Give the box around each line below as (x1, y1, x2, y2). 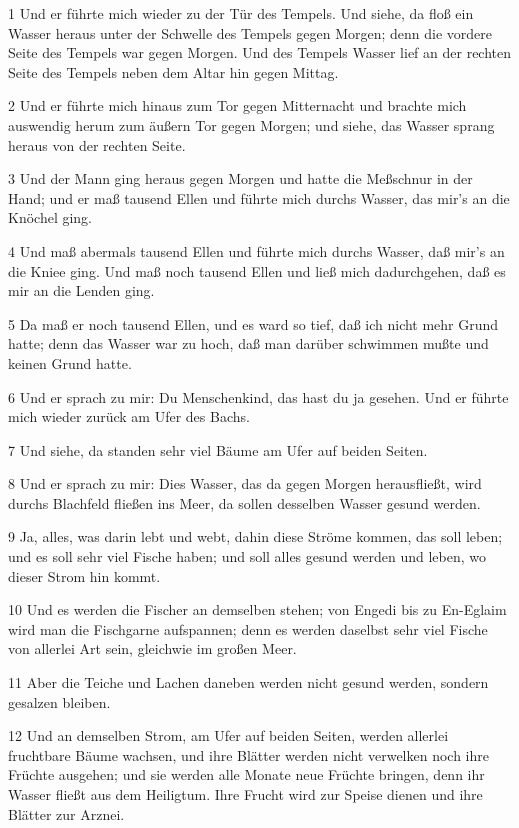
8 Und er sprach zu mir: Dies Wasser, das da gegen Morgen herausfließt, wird (8, 473, 482, 494)
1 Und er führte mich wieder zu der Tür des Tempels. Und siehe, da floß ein (8, 3, 474, 23)
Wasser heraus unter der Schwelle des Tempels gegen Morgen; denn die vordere (8, 22, 493, 43)
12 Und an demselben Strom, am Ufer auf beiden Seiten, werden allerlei (8, 725, 449, 746)
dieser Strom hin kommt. (8, 565, 161, 586)
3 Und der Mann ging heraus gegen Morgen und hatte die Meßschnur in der (8, 168, 473, 189)
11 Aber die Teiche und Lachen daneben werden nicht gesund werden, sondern (8, 672, 489, 693)
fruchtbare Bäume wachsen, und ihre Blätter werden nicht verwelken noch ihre (8, 744, 489, 765)
